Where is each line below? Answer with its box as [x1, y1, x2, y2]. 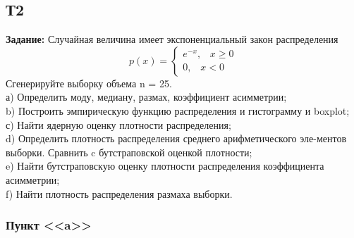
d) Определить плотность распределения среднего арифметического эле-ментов [6, 131, 346, 146]
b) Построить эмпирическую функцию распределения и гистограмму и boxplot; [6, 103, 350, 118]
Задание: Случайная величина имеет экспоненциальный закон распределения [6, 32, 338, 46]
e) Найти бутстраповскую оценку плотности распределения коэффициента [6, 158, 324, 173]
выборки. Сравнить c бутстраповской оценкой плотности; [6, 144, 252, 159]
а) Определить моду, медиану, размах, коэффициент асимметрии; [6, 89, 287, 104]
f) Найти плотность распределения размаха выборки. [6, 186, 233, 201]
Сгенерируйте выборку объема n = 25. [6, 75, 172, 90]
